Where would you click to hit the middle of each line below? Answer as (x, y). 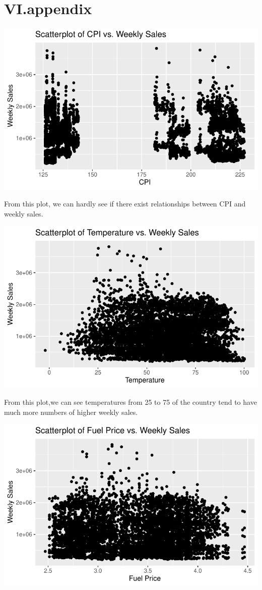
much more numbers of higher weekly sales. (71, 412)
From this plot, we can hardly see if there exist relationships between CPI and (125, 204)
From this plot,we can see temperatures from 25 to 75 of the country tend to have (130, 401)
